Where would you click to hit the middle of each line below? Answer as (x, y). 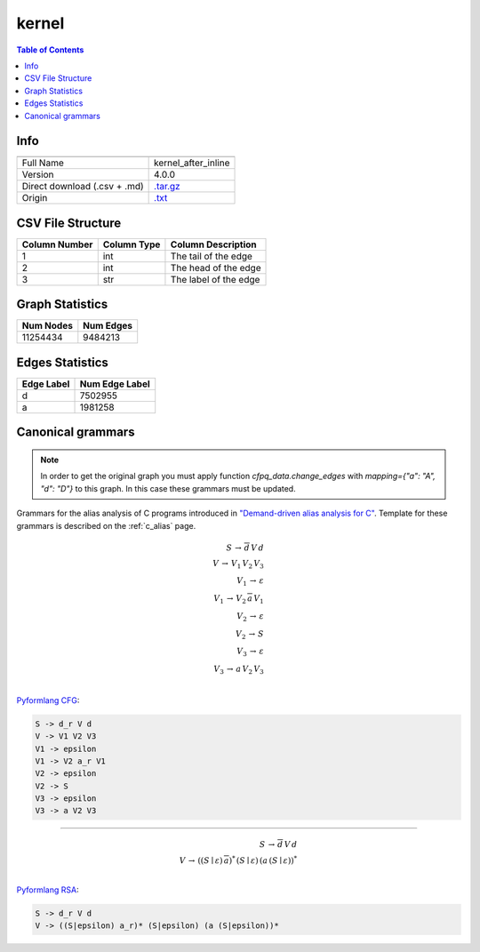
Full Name (43, 163)
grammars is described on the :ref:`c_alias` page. (106, 525)
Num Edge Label (115, 384)
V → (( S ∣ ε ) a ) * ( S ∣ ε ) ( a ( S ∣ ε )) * (238, 860)
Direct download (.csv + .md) (83, 187)
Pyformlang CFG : (48, 700)
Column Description (213, 244)
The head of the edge (216, 268)
